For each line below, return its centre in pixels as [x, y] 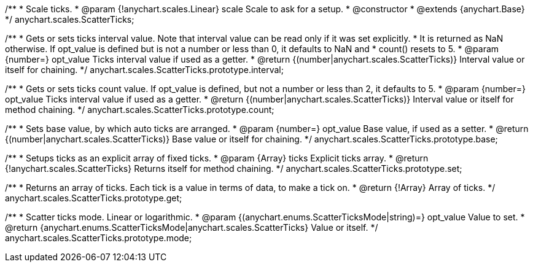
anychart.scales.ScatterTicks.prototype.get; [94, 198]
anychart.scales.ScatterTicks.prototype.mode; [99, 238]
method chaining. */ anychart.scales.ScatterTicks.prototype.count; [140, 110]
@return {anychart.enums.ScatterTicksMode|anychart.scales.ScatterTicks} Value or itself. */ [192, 227]
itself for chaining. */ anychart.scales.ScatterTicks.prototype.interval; [144, 70]
